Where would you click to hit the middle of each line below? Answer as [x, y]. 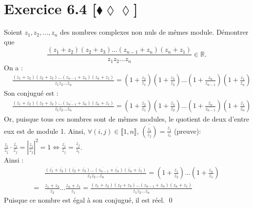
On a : [13, 67]
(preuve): [187, 131]
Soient [13, 32]
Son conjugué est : [31, 93]
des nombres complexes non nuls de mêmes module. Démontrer [154, 32]
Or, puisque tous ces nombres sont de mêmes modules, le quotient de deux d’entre [127, 119]
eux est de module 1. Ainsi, [45, 131]
